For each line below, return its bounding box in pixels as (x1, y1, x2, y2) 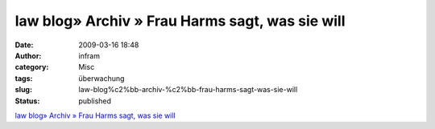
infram (78, 50, 101, 60)
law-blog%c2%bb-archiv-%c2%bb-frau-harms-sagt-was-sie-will (78, 85, 298, 95)
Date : (14, 40, 34, 50)
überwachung (78, 73, 125, 83)
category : (14, 62, 49, 72)
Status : (14, 96, 40, 106)
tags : (14, 73, 33, 83)
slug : (14, 85, 32, 95)
